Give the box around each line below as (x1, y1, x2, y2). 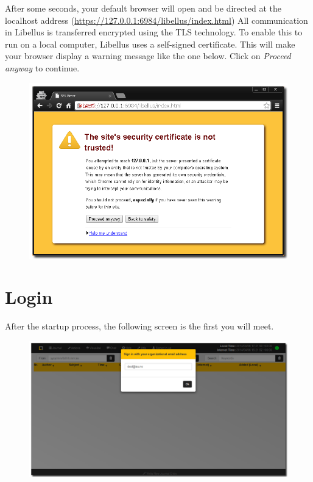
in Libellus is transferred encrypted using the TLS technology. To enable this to (5, 26, 303, 38)
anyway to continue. (5, 61, 80, 74)
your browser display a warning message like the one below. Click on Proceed (5, 49, 291, 62)
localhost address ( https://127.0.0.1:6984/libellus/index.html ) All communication (5, 13, 308, 26)
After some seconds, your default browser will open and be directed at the (5, 2, 281, 14)
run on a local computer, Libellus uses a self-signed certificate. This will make (5, 37, 295, 50)
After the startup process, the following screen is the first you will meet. (5, 320, 274, 333)
